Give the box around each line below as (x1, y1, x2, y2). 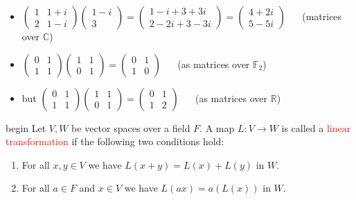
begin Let (6, 120, 46, 135)
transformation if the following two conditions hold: (6, 134, 224, 149)
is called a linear (281, 120, 351, 135)
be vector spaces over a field (71, 120, 190, 135)
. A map (199, 120, 235, 135)
